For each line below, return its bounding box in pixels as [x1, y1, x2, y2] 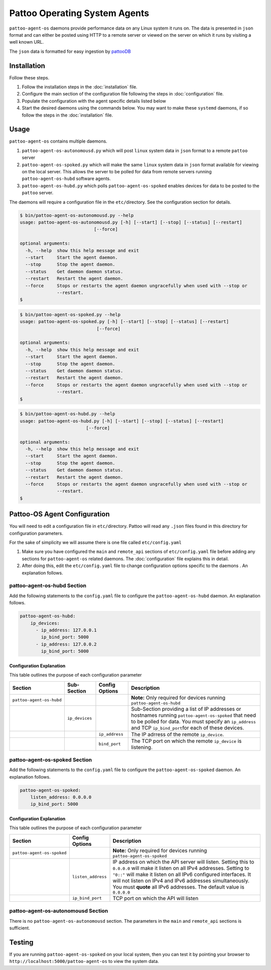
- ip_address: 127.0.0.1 [36, 627, 97, 633]
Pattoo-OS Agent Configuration [9, 510, 110, 518]
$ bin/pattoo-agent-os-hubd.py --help [20, 411, 115, 417]
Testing [9, 938, 34, 946]
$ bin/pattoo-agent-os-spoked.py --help [20, 311, 120, 317]
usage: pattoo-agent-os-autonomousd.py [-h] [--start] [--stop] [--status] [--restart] [20, 219, 242, 225]
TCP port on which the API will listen [112, 895, 199, 902]
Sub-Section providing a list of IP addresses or [131, 705, 241, 712]
